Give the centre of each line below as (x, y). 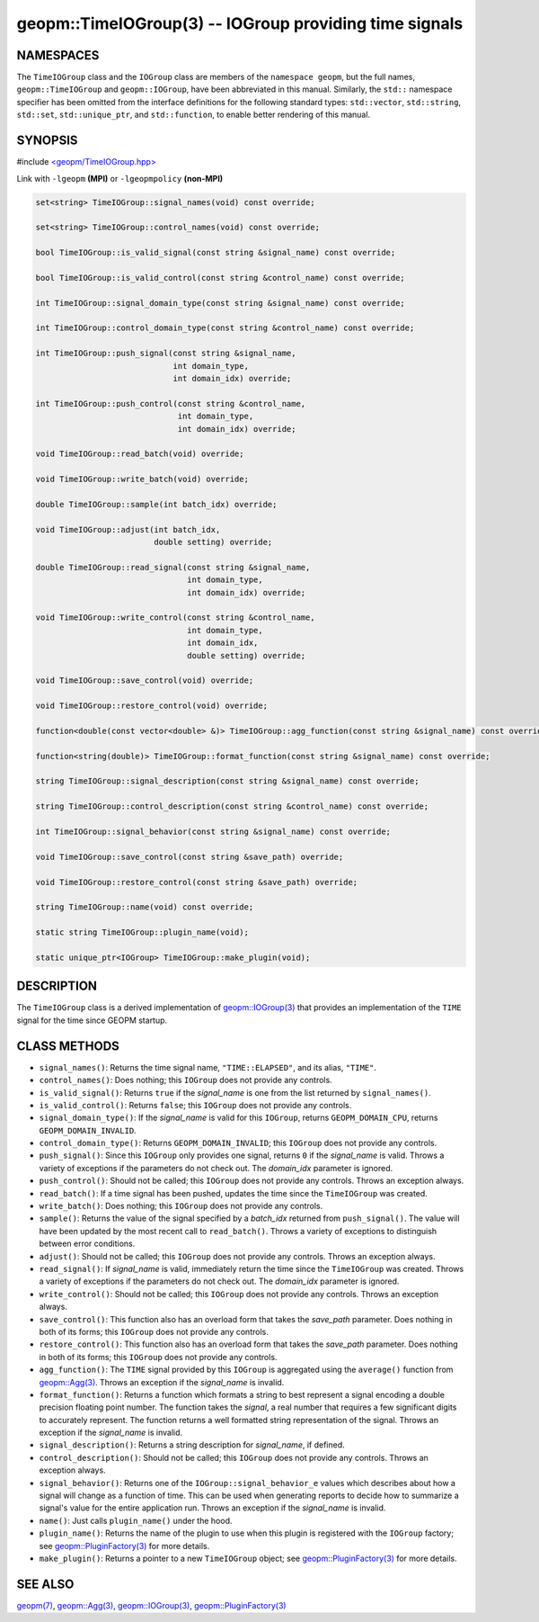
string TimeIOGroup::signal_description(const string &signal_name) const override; (227, 781)
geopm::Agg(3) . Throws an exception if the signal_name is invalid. (162, 1382)
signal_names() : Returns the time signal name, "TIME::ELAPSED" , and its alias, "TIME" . (208, 1067)
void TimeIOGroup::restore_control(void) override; (152, 706)
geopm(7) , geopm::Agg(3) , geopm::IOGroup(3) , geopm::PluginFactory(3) (151, 1605)
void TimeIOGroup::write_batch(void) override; (142, 479)
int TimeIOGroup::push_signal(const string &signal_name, (166, 354)
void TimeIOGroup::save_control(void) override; (145, 681)
